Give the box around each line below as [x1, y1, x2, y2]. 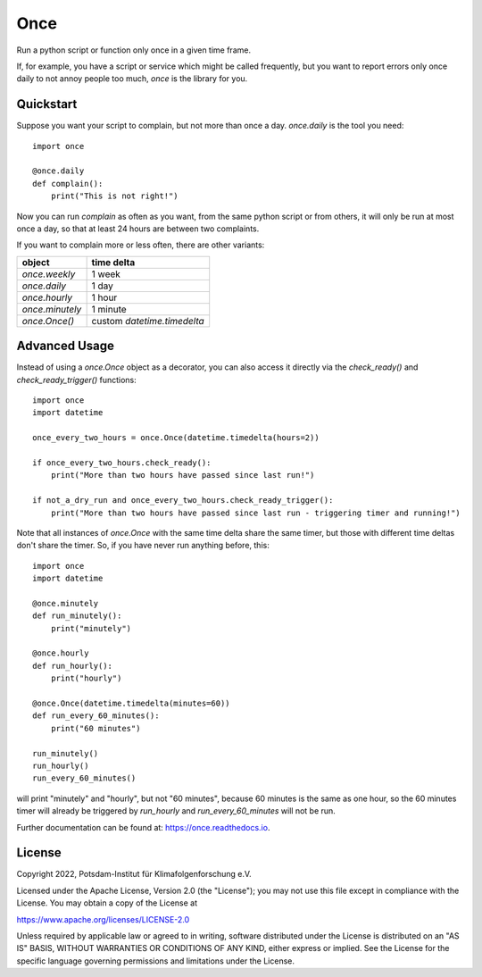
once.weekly [21, 268, 76, 280]
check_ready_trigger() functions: [16, 374, 137, 385]
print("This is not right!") [50, 191, 179, 201]
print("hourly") [50, 673, 122, 683]
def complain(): [32, 179, 104, 188]
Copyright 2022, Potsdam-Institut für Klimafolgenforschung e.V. [16, 869, 252, 880]
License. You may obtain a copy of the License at [16, 898, 198, 908]
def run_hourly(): [32, 661, 113, 671]
